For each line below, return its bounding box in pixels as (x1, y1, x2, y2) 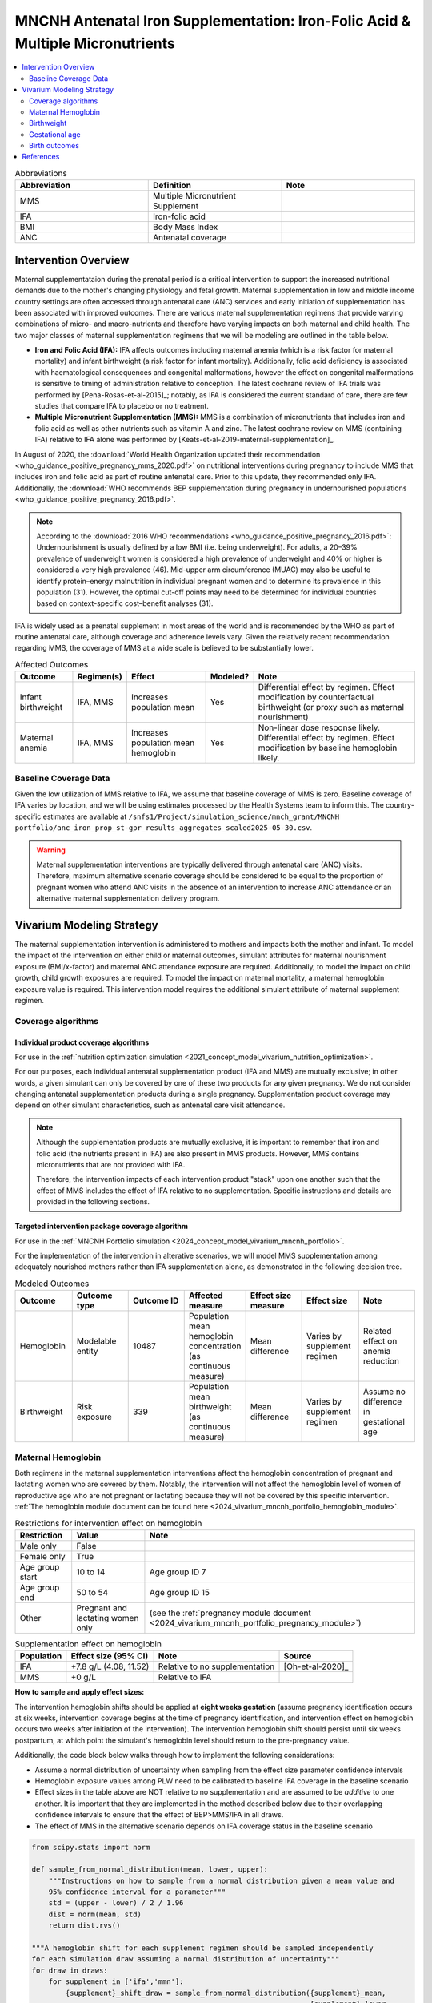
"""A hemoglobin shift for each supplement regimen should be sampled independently (31, 1944, 374, 1953)
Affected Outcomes (14, 659, 89, 671)
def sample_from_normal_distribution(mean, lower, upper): (31, 1865, 268, 1874)
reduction (362, 1356, 400, 1367)
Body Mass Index (153, 221, 218, 232)
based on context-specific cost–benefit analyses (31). (36, 598, 214, 608)
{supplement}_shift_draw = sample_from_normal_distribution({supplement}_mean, (65, 1988, 386, 1997)
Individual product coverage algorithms (14, 1038, 150, 1047)
